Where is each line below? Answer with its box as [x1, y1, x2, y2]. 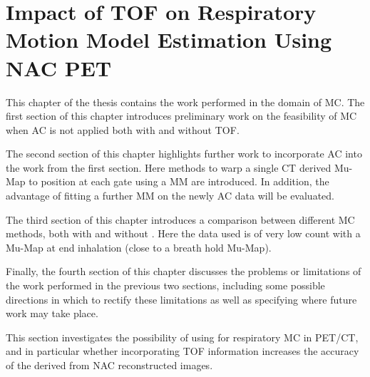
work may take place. [6, 306, 98, 321]
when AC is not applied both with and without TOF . [6, 122, 240, 137]
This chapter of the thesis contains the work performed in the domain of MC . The [6, 94, 365, 109]
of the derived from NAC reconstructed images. [6, 358, 213, 372]
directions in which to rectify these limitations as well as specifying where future [6, 291, 357, 306]
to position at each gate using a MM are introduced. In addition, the [29, 174, 329, 189]
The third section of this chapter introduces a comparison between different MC [6, 212, 355, 227]
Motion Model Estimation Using [6, 25, 332, 54]
